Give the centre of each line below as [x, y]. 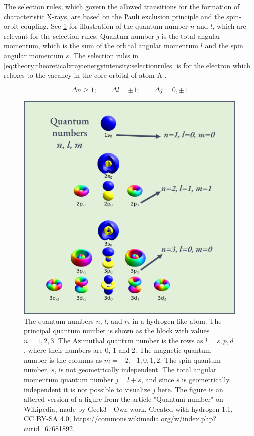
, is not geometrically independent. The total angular [135, 370]
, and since [158, 379]
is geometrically [206, 379]
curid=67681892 [49, 428]
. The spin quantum [190, 360]
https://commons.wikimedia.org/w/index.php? [145, 418]
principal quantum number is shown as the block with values [117, 330]
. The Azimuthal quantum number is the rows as [128, 340]
